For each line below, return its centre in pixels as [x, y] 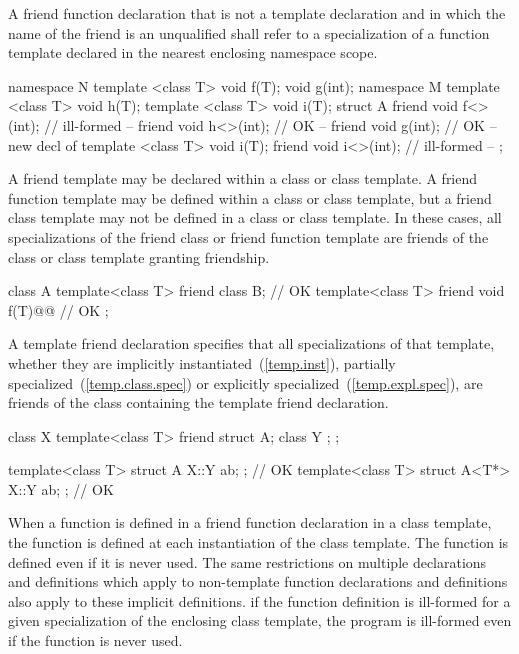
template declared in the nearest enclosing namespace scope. [193, 52]
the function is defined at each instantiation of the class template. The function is [258, 542]
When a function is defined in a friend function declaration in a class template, [250, 522]
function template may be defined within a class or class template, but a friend [250, 197]
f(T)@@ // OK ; [58, 309]
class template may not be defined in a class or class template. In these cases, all [255, 217]
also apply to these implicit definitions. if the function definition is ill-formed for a [259, 600]
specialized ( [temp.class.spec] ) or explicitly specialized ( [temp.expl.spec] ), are [245, 382]
